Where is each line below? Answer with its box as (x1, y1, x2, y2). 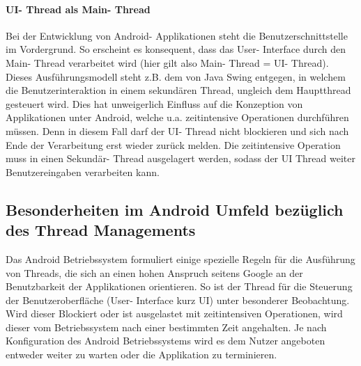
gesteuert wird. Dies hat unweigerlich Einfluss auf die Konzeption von (6, 96, 303, 111)
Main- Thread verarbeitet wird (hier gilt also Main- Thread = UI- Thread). (6, 55, 329, 70)
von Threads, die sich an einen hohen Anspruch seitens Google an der (6, 265, 303, 280)
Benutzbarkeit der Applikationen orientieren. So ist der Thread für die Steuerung (6, 279, 353, 294)
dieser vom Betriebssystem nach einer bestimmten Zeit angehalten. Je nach (6, 319, 327, 334)
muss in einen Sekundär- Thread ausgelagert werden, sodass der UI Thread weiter (6, 151, 355, 166)
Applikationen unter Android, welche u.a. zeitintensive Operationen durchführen (6, 110, 349, 125)
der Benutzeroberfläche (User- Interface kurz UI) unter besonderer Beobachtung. (6, 292, 350, 307)
